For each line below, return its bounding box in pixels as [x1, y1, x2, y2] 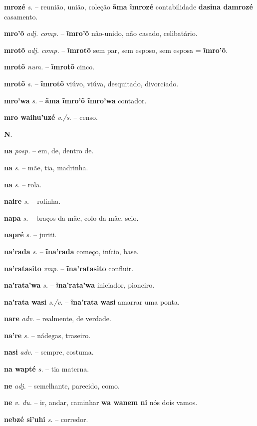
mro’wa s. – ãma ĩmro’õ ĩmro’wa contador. [4, 95, 147, 105]
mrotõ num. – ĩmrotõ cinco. [4, 61, 95, 72]
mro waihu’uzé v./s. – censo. [4, 112, 98, 122]
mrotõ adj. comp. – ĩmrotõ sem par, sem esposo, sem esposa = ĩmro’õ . [4, 44, 228, 55]
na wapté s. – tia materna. [4, 364, 89, 374]
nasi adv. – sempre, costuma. [4, 347, 94, 357]
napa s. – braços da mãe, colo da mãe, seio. [4, 212, 139, 223]
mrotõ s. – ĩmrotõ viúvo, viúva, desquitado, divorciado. [4, 78, 179, 88]
